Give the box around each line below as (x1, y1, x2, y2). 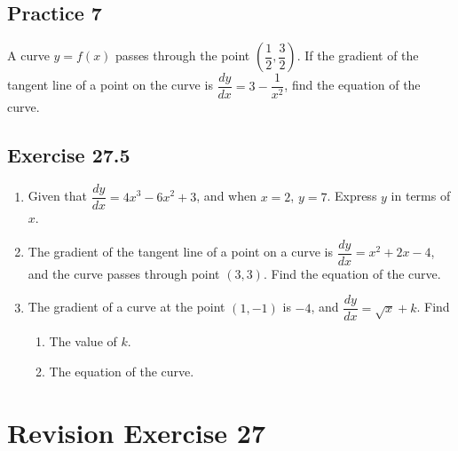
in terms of (391, 186, 451, 205)
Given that (28, 186, 88, 205)
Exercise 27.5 (7, 141, 130, 169)
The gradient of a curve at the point (28, 297, 225, 316)
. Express (327, 186, 377, 205)
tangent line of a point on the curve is (7, 75, 213, 94)
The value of (49, 332, 117, 351)
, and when (196, 186, 257, 205)
